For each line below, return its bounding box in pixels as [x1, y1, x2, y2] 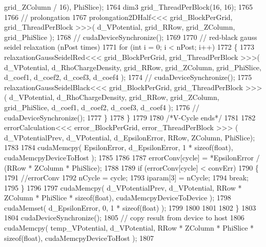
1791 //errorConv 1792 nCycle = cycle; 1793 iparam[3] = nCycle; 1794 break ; [4, 172, 249, 183]
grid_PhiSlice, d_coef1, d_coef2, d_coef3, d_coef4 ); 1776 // [4, 101, 199, 112]
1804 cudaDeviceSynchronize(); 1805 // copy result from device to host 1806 [4, 212, 244, 223]
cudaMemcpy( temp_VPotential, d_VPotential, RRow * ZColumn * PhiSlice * [4, 222, 254, 233]
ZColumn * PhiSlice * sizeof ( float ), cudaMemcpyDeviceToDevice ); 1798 [4, 192, 231, 203]
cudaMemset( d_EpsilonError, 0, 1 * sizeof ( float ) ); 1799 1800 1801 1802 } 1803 [4, 202, 256, 213]
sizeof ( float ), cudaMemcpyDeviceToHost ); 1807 [4, 232, 154, 243]
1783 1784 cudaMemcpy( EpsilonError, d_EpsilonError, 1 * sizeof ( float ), [4, 142, 233, 153]
